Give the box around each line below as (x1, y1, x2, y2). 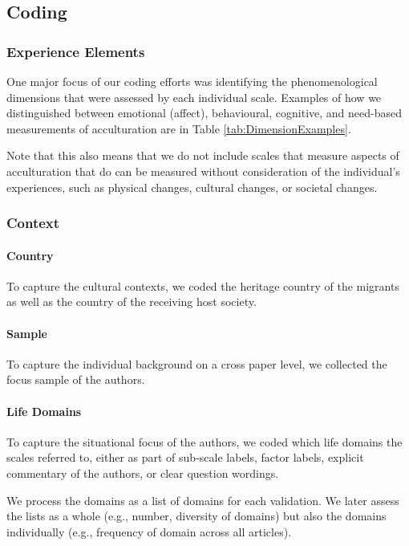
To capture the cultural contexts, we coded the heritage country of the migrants (6, 277, 399, 294)
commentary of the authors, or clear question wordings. (6, 464, 279, 481)
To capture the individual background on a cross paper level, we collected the (6, 355, 387, 372)
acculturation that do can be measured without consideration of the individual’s (6, 162, 400, 179)
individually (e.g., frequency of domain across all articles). (6, 523, 292, 540)
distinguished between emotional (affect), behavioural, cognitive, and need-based (6, 104, 403, 121)
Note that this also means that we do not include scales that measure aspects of (6, 147, 399, 164)
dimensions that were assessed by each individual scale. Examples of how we (6, 88, 382, 105)
